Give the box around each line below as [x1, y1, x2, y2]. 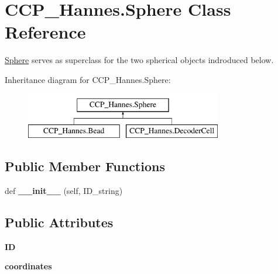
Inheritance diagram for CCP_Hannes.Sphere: [5, 73, 171, 85]
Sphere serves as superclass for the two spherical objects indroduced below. [5, 54, 274, 66]
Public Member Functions [5, 157, 165, 175]
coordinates [5, 260, 52, 272]
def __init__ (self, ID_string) [5, 184, 123, 196]
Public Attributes [5, 213, 114, 231]
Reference [5, 20, 86, 44]
